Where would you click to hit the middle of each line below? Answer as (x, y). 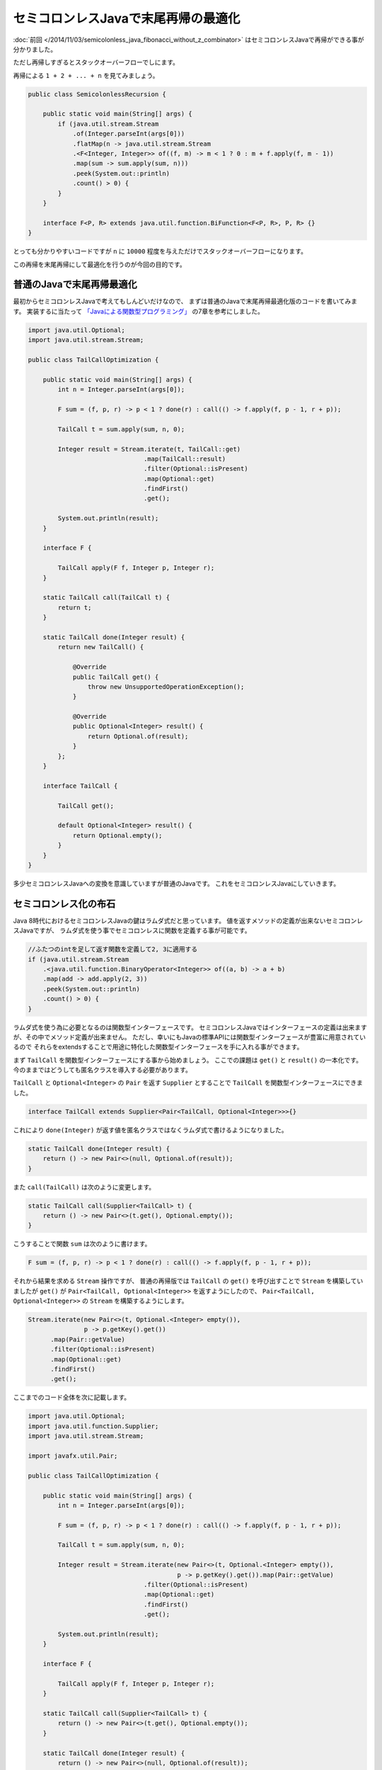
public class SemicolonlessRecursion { (97, 94)
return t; (75, 607)
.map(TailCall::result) (185, 459)
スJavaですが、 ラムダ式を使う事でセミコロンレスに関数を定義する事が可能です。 (132, 930)
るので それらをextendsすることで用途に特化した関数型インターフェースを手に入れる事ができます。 (158, 1047)
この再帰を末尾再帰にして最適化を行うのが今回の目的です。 (100, 264)
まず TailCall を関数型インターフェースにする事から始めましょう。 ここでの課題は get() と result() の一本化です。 (187, 1060)
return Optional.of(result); (138, 736)
